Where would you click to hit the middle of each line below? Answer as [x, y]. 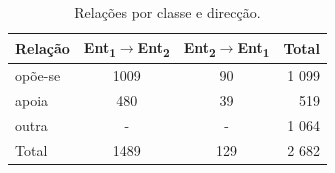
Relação [42, 47]
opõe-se [38, 74]
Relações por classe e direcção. [167, 12]
